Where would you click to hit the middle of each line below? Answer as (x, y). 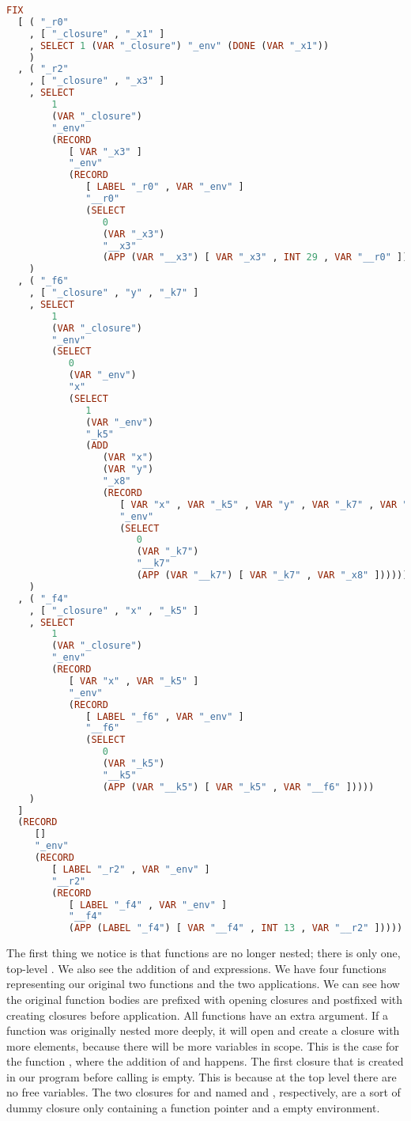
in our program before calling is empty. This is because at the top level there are (202, 1076)
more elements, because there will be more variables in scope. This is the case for (203, 1045)
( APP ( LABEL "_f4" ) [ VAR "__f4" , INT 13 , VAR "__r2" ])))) (236, 928)
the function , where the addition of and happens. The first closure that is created (205, 1061)
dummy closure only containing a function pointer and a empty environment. (193, 1108)
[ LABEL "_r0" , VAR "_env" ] (165, 187)
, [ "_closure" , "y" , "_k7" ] (114, 293)
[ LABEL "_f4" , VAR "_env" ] (148, 905)
